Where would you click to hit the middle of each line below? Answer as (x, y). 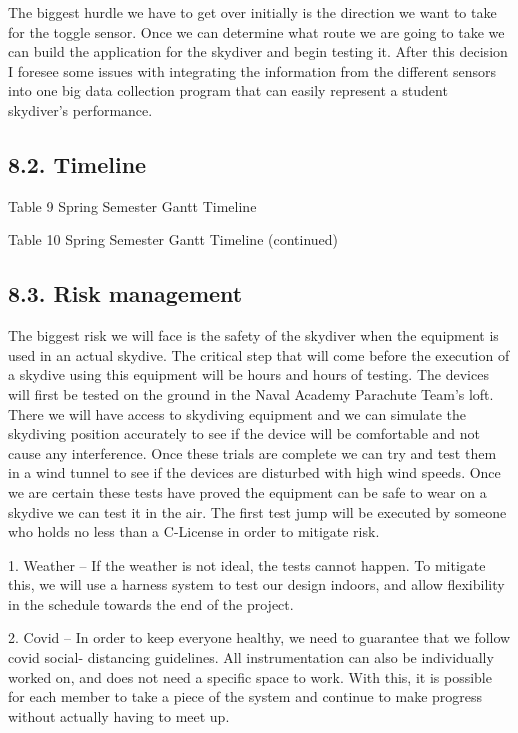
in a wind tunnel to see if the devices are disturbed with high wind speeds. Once (254, 472)
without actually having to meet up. (119, 715)
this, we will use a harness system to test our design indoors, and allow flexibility (256, 584)
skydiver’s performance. (80, 109)
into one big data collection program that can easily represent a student (228, 90)
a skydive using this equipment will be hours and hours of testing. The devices (248, 374)
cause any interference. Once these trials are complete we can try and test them (252, 452)
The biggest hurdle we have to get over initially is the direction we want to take (252, 12)
